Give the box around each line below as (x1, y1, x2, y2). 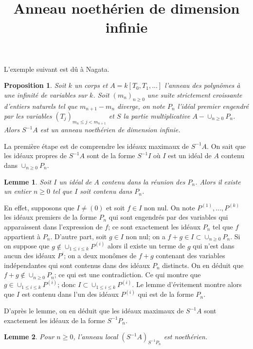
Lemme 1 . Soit (4, 176, 52, 186)
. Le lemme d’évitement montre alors (132, 279, 242, 289)
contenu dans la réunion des (101, 176, 185, 186)
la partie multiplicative (123, 111, 190, 121)
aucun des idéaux (4, 250, 55, 261)
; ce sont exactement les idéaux (108, 221, 201, 231)
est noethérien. (163, 331, 208, 342)
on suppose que (4, 241, 50, 251)
